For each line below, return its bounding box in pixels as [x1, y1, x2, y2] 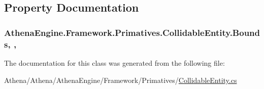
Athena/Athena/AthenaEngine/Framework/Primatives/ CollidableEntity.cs [4, 74, 237, 85]
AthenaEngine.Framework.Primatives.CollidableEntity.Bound [4, 26, 260, 38]
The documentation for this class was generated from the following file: [4, 57, 225, 68]
